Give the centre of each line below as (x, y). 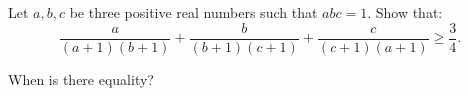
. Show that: (405, 12)
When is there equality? (81, 78)
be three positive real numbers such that (193, 12)
